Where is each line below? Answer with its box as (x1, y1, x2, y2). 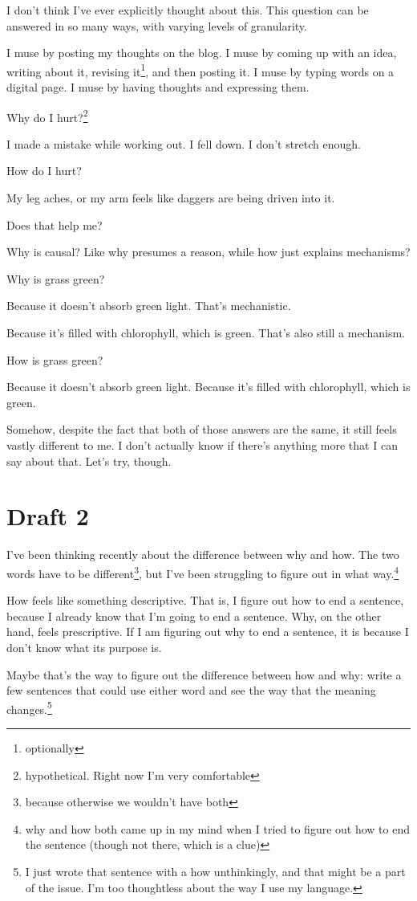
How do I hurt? (6, 162, 82, 179)
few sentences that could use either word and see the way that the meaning (6, 682, 376, 699)
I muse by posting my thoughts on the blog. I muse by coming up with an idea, (6, 44, 397, 61)
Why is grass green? (6, 270, 105, 287)
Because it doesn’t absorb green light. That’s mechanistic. (6, 297, 291, 314)
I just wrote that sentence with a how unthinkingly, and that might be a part (25, 862, 406, 879)
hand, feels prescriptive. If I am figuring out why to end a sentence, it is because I (6, 623, 409, 640)
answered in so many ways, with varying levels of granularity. (6, 17, 307, 34)
